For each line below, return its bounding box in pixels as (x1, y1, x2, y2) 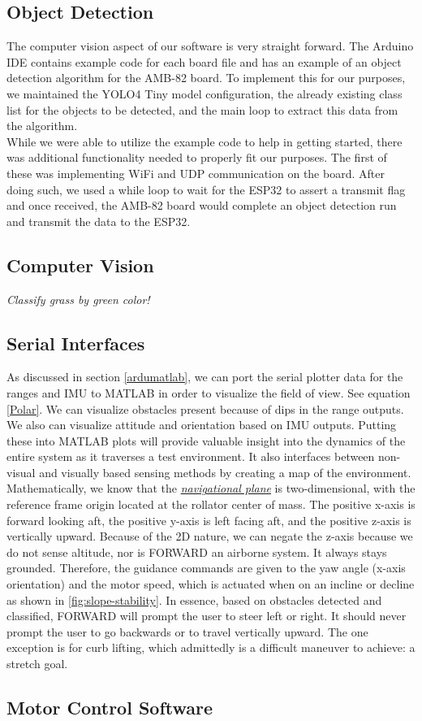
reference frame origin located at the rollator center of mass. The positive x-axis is (6, 496, 416, 513)
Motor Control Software (6, 695, 213, 719)
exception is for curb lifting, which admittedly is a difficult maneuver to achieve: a (6, 639, 416, 656)
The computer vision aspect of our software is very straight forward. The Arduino (6, 37, 414, 54)
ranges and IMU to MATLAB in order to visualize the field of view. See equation (6, 384, 411, 401)
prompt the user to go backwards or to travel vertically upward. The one (6, 623, 368, 640)
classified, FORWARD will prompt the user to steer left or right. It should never (6, 607, 407, 624)
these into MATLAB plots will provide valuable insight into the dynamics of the (6, 432, 406, 449)
